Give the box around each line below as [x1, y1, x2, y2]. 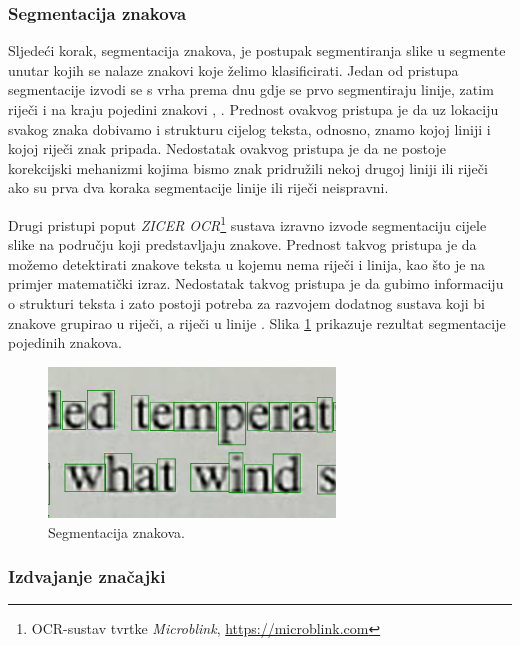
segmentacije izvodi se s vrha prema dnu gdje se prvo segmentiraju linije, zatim [8, 79, 494, 100]
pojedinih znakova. [8, 332, 122, 353]
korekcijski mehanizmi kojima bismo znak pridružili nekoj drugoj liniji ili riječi [8, 157, 488, 178]
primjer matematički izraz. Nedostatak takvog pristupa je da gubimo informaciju [8, 273, 504, 294]
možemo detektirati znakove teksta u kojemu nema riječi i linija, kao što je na [8, 253, 485, 274]
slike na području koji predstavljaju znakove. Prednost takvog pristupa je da [8, 234, 477, 255]
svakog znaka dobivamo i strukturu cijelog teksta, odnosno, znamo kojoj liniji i [8, 118, 491, 139]
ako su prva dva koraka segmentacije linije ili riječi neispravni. [8, 177, 389, 198]
